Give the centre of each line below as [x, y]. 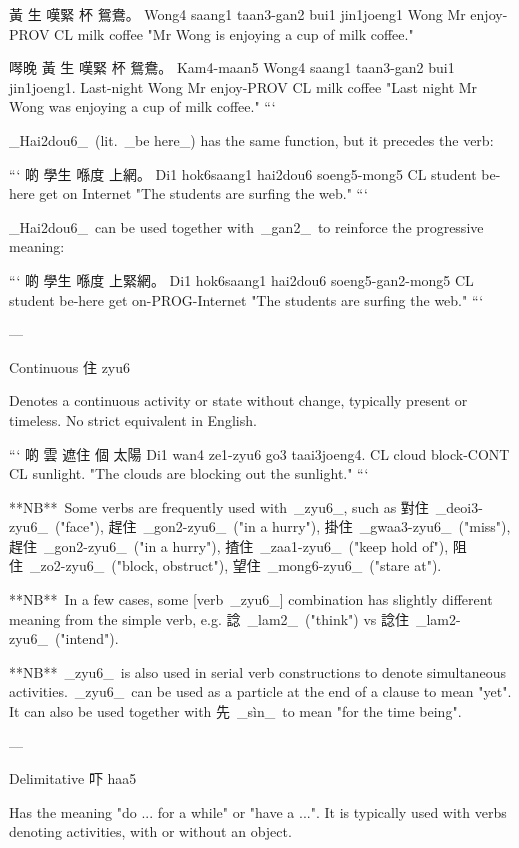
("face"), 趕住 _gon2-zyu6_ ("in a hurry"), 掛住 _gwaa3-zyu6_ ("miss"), [282, 526]
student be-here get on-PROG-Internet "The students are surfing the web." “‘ [246, 299]
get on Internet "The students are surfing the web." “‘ [203, 193]
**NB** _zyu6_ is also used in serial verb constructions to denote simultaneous [258, 671]
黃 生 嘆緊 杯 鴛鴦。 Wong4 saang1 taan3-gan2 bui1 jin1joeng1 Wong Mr [237, 14]
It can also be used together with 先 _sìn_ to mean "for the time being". [235, 711]
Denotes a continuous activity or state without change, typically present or [238, 400]
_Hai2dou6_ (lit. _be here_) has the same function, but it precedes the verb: [251, 139]
